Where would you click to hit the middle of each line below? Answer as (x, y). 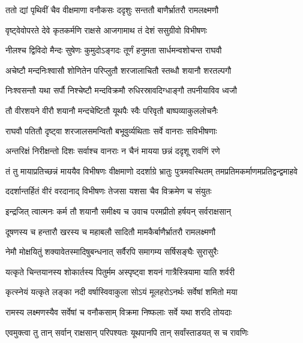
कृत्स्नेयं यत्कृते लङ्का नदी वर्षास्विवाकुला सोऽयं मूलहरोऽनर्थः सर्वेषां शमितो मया (121, 292)
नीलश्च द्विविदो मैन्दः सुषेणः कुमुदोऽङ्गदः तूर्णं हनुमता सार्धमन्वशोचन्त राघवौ (114, 50)
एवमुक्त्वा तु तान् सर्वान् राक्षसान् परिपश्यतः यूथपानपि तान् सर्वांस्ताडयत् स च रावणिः (127, 332)
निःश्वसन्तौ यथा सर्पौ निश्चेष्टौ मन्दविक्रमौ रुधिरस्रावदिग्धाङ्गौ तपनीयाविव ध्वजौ (121, 90)
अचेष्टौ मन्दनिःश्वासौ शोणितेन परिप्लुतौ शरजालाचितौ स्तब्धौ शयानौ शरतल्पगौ (118, 70)
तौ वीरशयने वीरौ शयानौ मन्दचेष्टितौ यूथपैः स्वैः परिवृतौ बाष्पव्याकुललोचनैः (112, 110)
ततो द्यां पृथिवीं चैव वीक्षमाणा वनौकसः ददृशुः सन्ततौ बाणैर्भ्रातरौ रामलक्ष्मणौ (112, 10)
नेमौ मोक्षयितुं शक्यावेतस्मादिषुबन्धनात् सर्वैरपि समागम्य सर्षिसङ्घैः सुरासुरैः (112, 252)
